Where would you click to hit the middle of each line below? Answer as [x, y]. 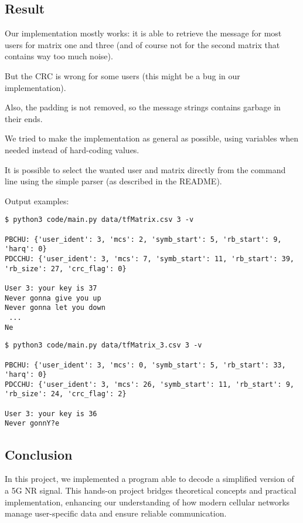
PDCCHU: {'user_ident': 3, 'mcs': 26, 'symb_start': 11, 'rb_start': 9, [149, 384]
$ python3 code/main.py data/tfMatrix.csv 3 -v [99, 220]
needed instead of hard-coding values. [72, 149]
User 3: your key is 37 [51, 288]
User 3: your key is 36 [51, 414]
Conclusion [39, 454]
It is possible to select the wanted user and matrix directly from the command [145, 169]
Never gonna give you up [53, 298]
